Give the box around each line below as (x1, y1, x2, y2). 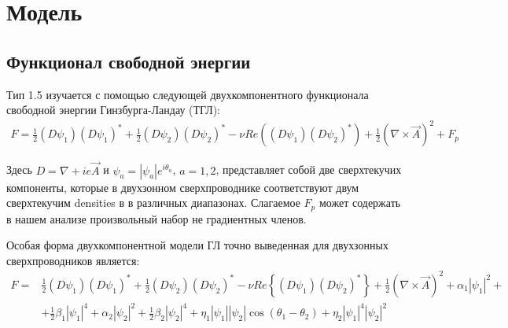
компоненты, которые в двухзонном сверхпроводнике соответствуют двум (6, 179, 359, 195)
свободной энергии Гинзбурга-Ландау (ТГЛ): (6, 101, 220, 118)
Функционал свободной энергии (6, 49, 251, 73)
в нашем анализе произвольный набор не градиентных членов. (6, 210, 307, 227)
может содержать (318, 194, 401, 211)
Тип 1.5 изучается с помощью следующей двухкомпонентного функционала (6, 86, 369, 102)
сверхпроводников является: (6, 252, 140, 268)
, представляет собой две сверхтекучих (215, 161, 402, 178)
